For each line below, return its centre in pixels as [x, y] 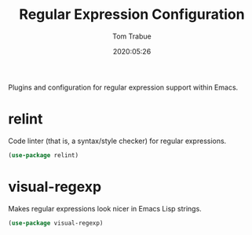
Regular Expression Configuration [132, 15]
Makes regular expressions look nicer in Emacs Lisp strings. [105, 208]
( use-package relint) [44, 155]
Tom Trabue [132, 36]
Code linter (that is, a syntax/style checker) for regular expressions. [117, 141]
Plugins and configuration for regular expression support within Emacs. [123, 87]
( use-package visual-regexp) [56, 223]
